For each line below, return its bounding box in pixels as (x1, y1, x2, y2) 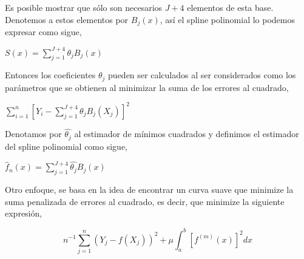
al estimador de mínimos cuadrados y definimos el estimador (74, 127, 299, 140)
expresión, (5, 207, 42, 220)
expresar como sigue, (5, 25, 82, 38)
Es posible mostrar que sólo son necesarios (5, 1, 163, 13)
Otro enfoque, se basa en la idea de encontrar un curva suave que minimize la (5, 183, 294, 196)
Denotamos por (5, 127, 62, 140)
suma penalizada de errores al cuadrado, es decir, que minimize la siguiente (5, 195, 285, 207)
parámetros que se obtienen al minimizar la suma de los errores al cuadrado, (5, 81, 289, 93)
